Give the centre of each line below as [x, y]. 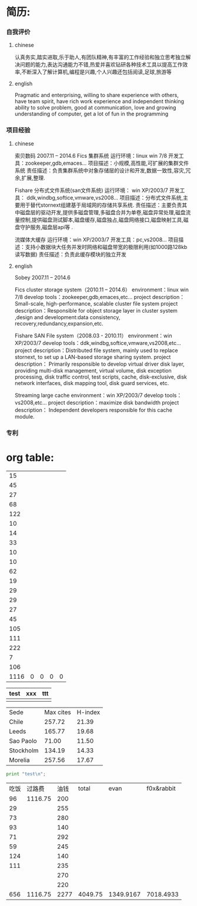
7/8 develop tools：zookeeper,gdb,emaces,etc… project [83, 297]
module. [24, 416]
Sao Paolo [23, 741]
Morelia [19, 760]
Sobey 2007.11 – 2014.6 [42, 277]
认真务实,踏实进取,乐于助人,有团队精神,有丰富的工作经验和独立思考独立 [100, 57]
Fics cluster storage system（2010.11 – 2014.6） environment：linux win [102, 290]
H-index [89, 712]
